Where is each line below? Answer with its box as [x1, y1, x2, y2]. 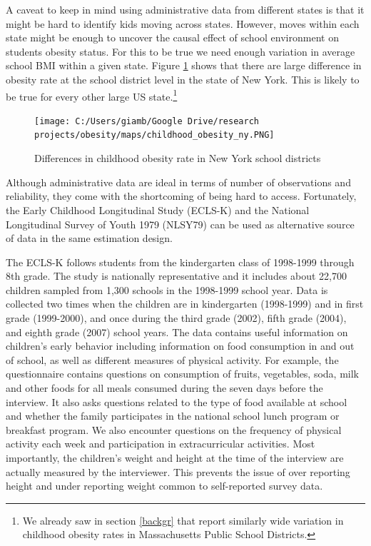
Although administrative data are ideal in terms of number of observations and [6, 174, 351, 189]
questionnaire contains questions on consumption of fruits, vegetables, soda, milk [6, 366, 359, 381]
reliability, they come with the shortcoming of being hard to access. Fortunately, [6, 188, 357, 203]
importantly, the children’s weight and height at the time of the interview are [6, 450, 344, 465]
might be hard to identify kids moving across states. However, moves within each [6, 16, 360, 31]
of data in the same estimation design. [6, 231, 173, 246]
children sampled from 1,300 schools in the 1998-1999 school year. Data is [6, 282, 328, 297]
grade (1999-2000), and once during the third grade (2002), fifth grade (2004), [6, 310, 347, 325]
